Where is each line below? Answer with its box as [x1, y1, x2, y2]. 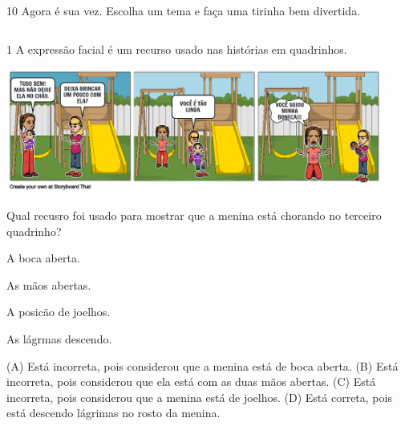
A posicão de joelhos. [6, 303, 111, 320]
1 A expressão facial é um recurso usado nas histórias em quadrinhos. [6, 40, 347, 57]
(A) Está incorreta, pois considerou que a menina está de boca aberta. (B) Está [6, 357, 399, 374]
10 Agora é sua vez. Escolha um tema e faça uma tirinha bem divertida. [6, 2, 361, 18]
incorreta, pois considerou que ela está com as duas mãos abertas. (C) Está [6, 373, 376, 390]
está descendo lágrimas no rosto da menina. [6, 404, 221, 421]
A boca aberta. [6, 250, 80, 266]
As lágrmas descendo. [6, 330, 112, 347]
